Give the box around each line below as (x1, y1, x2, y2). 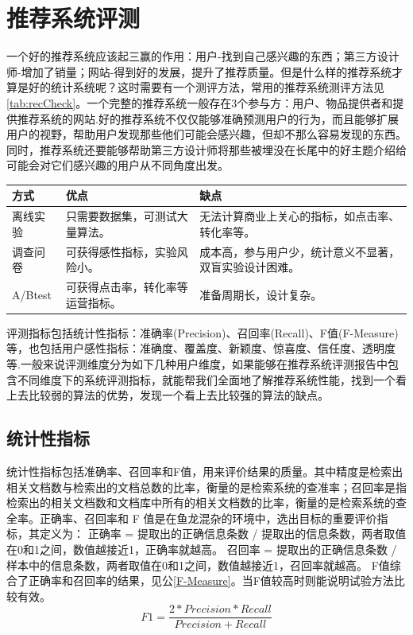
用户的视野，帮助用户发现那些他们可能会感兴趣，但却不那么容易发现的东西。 (6, 126, 407, 142)
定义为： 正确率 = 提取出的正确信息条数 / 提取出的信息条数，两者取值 (39, 525, 407, 542)
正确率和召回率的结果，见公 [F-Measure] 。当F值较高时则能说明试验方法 (28, 572, 394, 589)
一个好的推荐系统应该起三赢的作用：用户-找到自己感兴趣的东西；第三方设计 (6, 48, 399, 64)
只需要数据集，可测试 (65, 208, 177, 224)
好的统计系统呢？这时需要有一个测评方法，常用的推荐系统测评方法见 (28, 79, 384, 95)
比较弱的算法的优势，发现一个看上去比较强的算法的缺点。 (28, 387, 329, 403)
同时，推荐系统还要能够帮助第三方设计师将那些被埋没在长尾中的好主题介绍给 (6, 141, 407, 158)
